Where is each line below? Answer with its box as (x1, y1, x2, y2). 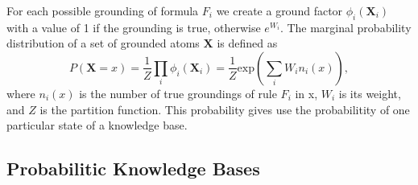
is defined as (217, 35, 278, 51)
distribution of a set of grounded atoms (6, 35, 200, 51)
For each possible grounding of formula (6, 2, 199, 18)
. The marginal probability (279, 18, 412, 35)
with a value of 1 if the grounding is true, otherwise (6, 18, 261, 35)
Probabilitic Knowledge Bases (6, 156, 260, 181)
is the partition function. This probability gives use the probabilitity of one (39, 101, 410, 117)
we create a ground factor (216, 2, 343, 18)
